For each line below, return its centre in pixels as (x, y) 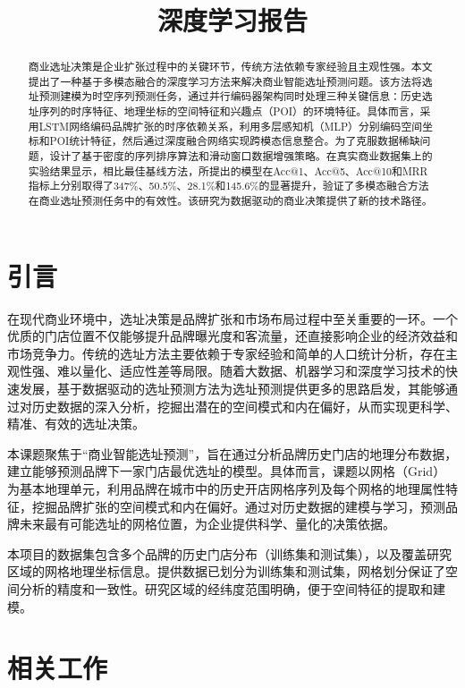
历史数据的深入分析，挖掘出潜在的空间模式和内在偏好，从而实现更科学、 (245, 406)
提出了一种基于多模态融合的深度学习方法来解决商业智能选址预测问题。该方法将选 (230, 81)
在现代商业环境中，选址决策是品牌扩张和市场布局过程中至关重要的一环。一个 (232, 318)
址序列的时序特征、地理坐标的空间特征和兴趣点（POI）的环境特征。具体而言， (224, 111)
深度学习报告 (232, 20)
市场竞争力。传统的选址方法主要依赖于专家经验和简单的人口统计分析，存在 (226, 353)
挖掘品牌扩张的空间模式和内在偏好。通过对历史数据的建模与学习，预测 (238, 506)
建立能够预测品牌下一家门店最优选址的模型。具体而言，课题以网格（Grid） (227, 471)
